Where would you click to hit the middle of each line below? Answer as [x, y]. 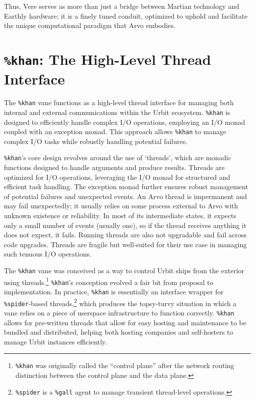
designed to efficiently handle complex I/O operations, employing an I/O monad [125, 122]
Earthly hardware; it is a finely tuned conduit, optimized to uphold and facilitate [126, 15]
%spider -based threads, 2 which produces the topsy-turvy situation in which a [120, 302]
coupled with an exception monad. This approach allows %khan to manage [115, 131]
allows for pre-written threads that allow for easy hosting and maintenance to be [125, 322]
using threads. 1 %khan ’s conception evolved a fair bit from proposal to [109, 281]
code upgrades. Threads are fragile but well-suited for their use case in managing [126, 244]
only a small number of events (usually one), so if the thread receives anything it [125, 225]
